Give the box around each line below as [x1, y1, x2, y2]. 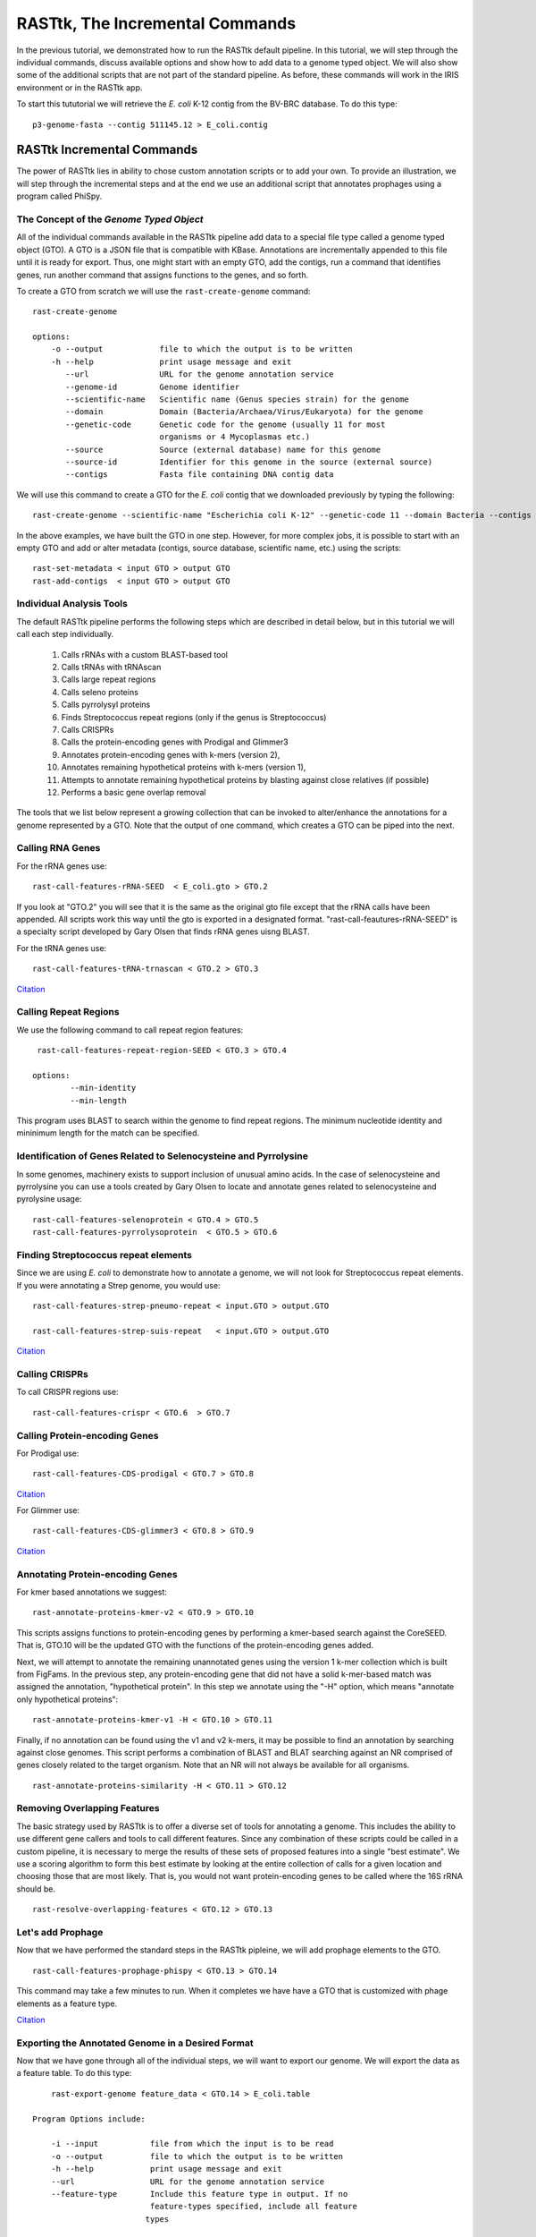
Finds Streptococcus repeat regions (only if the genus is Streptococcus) [61, 711, 327, 722]
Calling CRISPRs [16, 1368, 88, 1381]
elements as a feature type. [16, 1998, 118, 2009]
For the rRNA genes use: [16, 860, 107, 872]
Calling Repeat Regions [16, 1006, 120, 1018]
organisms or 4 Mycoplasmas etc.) [159, 432, 311, 442]
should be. [16, 1884, 56, 1894]
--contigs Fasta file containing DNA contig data [65, 470, 334, 480]
